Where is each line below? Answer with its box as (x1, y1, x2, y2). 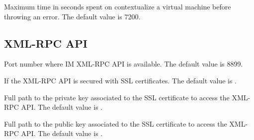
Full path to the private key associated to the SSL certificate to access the (4, 92, 230, 102)
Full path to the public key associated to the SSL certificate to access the (4, 118, 227, 129)
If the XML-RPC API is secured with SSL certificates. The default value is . (4, 75, 237, 85)
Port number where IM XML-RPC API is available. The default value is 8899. (4, 59, 243, 69)
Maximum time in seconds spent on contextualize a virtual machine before (4, 1, 231, 11)
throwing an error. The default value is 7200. (4, 11, 141, 21)
